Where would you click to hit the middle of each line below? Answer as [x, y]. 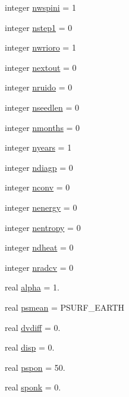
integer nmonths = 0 [43, 127]
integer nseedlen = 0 [42, 107]
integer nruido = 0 [39, 87]
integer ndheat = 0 [39, 247]
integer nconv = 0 [37, 187]
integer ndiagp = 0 [39, 167]
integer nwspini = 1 [40, 7]
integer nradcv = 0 [39, 267]
